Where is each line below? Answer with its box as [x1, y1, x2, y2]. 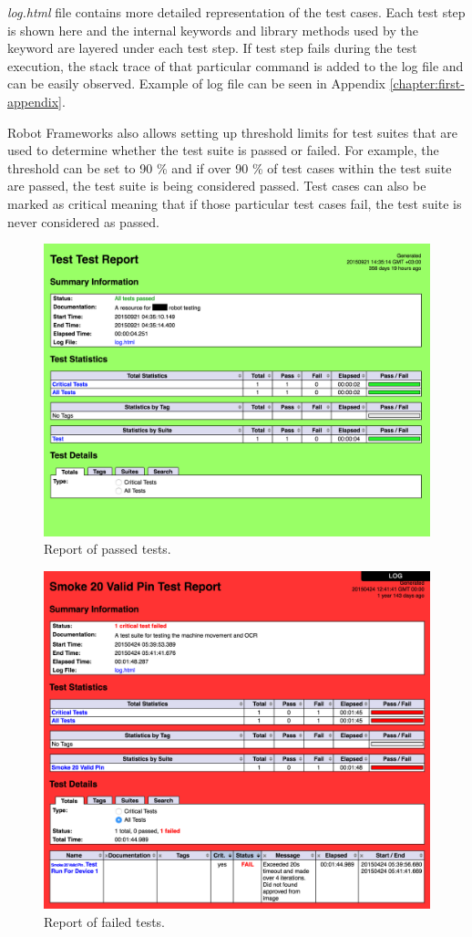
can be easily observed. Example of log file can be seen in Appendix [7, 74, 386, 93]
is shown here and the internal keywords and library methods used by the [7, 20, 418, 39]
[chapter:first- [389, 74, 465, 93]
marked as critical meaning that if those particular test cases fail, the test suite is [7, 193, 462, 213]
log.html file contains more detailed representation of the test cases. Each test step [7, 3, 466, 21]
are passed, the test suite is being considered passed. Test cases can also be [7, 176, 426, 195]
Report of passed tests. [44, 539, 171, 558]
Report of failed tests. [44, 911, 165, 931]
